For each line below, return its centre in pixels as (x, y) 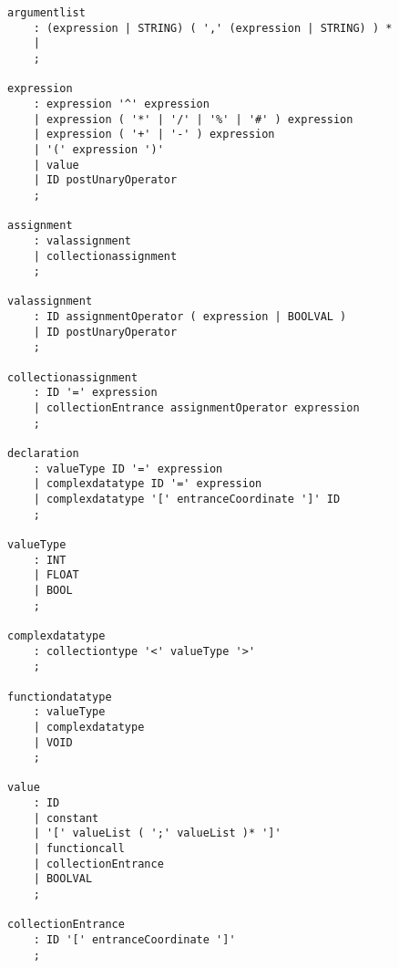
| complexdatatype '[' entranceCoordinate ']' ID (187, 499)
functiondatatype (60, 697)
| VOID (53, 742)
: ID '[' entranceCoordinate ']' (134, 940)
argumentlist (46, 13)
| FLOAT (56, 575)
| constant (66, 818)
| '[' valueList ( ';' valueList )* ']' (157, 833)
